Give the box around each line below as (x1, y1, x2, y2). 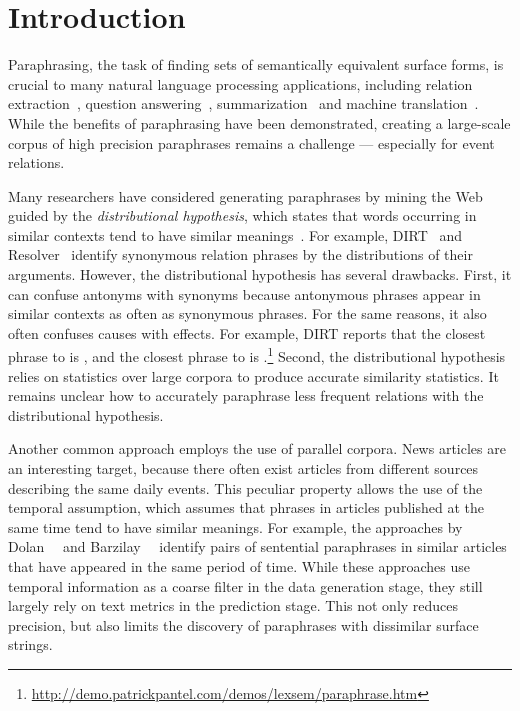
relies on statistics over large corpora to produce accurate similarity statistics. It (8, 365, 499, 386)
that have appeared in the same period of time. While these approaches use (8, 556, 471, 577)
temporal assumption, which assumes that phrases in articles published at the (8, 497, 485, 518)
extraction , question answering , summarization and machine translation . (8, 93, 479, 114)
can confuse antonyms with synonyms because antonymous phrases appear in (8, 283, 481, 304)
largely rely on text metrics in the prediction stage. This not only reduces (8, 595, 459, 616)
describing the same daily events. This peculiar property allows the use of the (8, 477, 483, 498)
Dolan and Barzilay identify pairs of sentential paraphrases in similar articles (8, 536, 507, 557)
